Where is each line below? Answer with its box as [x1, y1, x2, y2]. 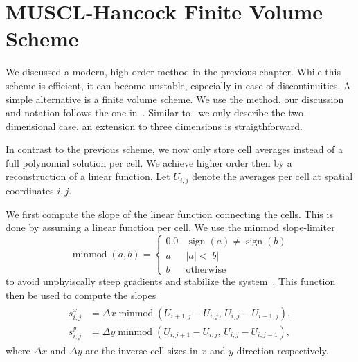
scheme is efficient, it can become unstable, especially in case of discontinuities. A [6, 78, 351, 92]
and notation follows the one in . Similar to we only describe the [6, 105, 285, 120]
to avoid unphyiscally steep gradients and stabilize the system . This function [6, 274, 336, 289]
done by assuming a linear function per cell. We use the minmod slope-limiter [6, 220, 335, 235]
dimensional [6, 118, 56, 133]
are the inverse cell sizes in [85, 343, 198, 358]
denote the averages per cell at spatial [192, 169, 353, 183]
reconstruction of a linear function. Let [6, 169, 170, 183]
